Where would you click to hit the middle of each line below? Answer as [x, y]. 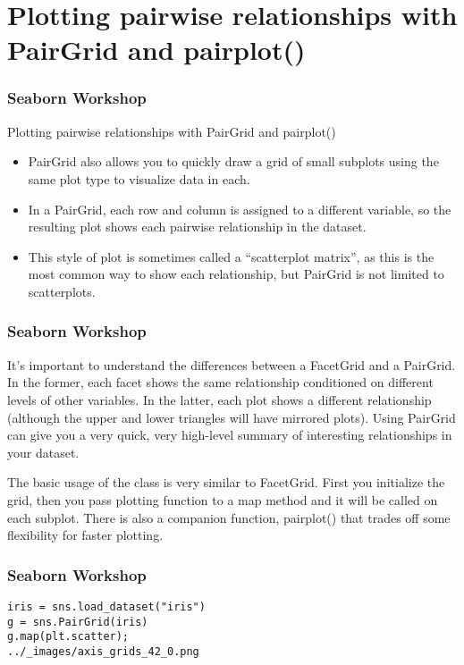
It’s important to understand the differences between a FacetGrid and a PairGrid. [232, 364]
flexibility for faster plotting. [85, 535]
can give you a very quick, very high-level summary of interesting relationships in [230, 435]
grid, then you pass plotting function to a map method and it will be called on [223, 499]
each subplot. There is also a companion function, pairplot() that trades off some [229, 517]
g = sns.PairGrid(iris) [78, 622]
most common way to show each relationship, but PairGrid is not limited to [236, 274]
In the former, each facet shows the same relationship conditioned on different [220, 382]
